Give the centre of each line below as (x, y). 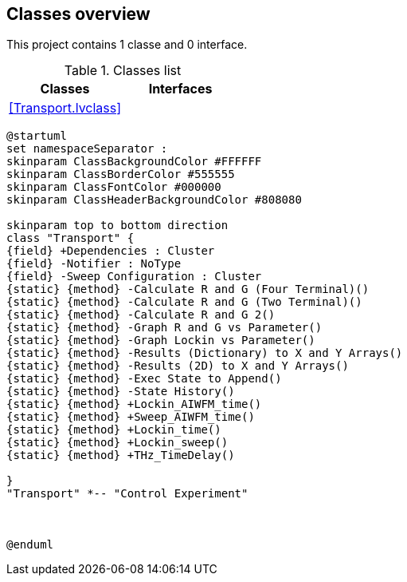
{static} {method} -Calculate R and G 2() (141, 315)
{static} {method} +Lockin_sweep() (117, 443)
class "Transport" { (70, 238)
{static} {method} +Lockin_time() (114, 430)
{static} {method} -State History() (121, 392)
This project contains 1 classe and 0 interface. (127, 45)
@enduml (30, 545)
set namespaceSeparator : (87, 149)
